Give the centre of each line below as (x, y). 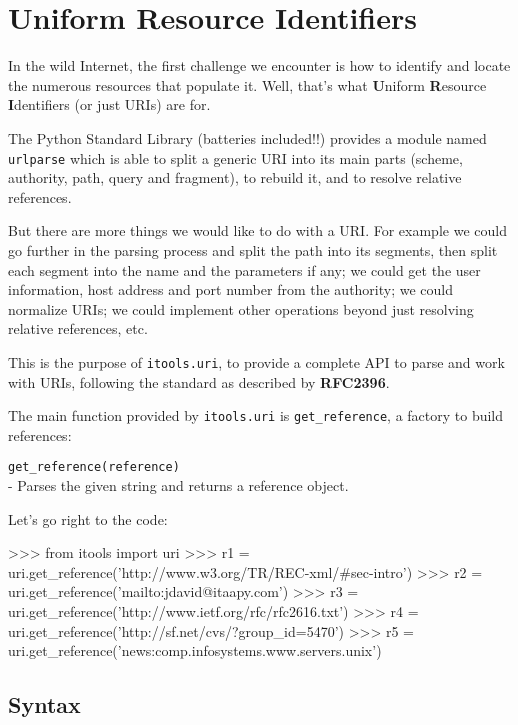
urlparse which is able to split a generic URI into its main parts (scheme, (235, 157)
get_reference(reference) (94, 467)
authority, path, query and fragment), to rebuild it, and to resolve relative (235, 177)
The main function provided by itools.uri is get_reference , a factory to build (256, 415)
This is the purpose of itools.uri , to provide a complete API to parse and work (256, 361)
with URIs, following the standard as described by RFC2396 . (199, 381)
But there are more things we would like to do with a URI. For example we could (257, 230)
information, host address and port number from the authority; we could (231, 289)
